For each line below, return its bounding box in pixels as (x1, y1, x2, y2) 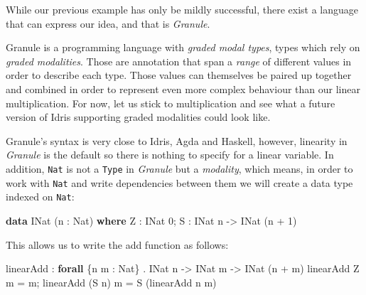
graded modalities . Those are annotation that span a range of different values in (6, 53, 352, 68)
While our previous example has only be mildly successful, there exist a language (6, 2, 359, 16)
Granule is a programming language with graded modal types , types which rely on (6, 40, 360, 55)
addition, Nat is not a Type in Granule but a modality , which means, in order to (6, 161, 353, 176)
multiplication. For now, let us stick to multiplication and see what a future (6, 95, 335, 110)
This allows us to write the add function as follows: (6, 237, 229, 252)
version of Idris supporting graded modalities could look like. (6, 109, 271, 124)
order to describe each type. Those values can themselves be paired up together (6, 68, 352, 82)
